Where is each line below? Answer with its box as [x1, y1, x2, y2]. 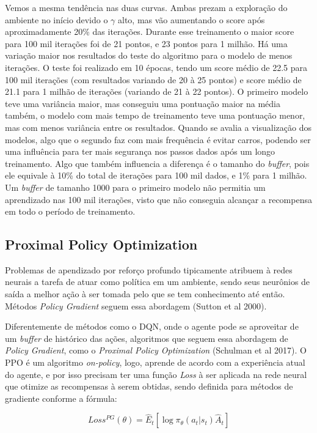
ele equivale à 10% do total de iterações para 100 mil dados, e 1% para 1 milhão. [5, 169, 307, 182]
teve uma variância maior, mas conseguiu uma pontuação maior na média [5, 97, 280, 109]
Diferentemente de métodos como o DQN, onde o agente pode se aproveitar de [5, 320, 299, 333]
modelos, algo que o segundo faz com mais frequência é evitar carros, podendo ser [5, 133, 311, 146]
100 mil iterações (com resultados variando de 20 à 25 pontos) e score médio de [5, 73, 302, 86]
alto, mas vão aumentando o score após [117, 13, 265, 26]
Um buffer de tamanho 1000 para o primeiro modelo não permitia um [5, 180, 266, 193]
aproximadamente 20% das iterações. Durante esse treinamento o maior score [5, 25, 294, 38]
